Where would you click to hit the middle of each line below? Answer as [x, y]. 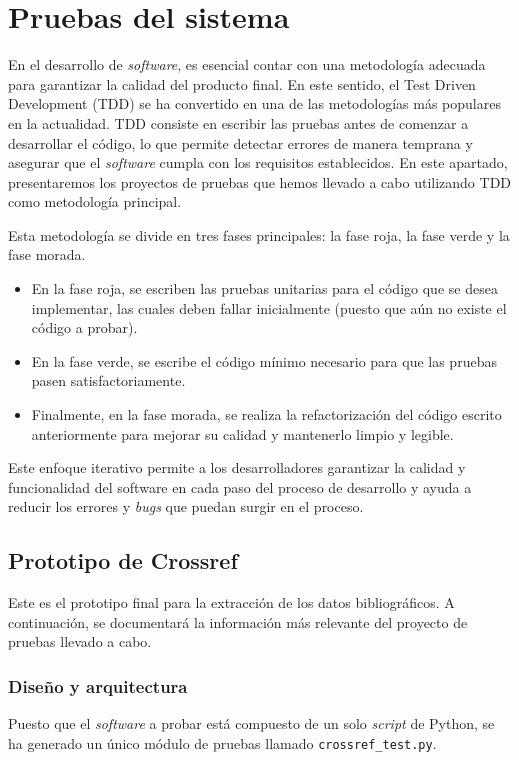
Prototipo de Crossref [123, 560]
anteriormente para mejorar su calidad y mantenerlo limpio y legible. [242, 433]
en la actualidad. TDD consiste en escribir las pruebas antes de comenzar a [238, 122]
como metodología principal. [95, 201]
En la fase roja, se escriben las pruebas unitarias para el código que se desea [264, 288]
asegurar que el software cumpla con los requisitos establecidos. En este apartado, [258, 162]
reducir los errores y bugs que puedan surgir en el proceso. [186, 506]
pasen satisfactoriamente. [108, 380]
